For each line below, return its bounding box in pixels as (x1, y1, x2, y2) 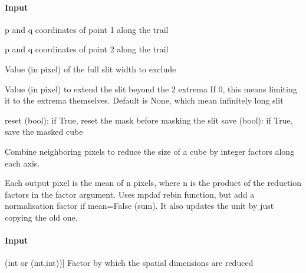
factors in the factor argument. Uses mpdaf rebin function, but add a (5, 188, 255, 200)
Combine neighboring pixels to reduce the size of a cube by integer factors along (5, 145, 295, 157)
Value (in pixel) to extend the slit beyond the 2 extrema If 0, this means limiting (5, 82, 297, 95)
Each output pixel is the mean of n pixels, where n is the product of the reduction (5, 177, 302, 189)
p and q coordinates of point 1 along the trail (5, 23, 169, 35)
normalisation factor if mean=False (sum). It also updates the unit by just (5, 199, 274, 212)
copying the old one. (5, 211, 78, 223)
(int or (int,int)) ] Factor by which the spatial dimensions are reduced (5, 257, 254, 269)
